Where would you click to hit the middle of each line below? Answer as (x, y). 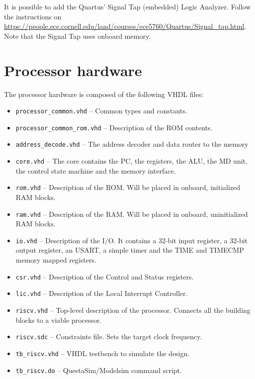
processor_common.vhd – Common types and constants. (101, 111)
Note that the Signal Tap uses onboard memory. (78, 36)
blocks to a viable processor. (59, 320)
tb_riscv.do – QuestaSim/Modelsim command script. (99, 370)
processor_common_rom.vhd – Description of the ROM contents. (114, 127)
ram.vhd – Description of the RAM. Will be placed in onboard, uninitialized (132, 214)
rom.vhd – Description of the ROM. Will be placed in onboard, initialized (128, 187)
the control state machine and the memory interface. (96, 170)
